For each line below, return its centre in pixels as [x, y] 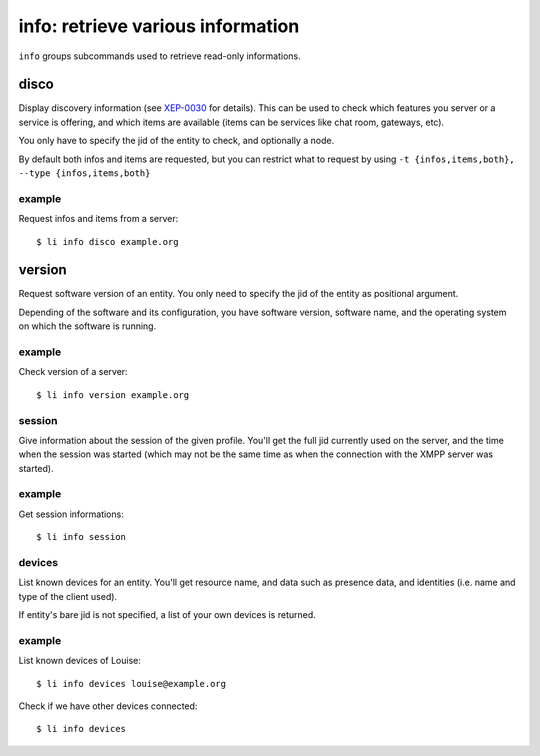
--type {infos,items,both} [84, 173]
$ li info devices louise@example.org [131, 683]
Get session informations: [71, 514]
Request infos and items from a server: [98, 219]
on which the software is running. [87, 326]
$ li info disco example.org [107, 241]
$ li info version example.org [113, 394]
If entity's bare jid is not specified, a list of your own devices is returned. [167, 615]
